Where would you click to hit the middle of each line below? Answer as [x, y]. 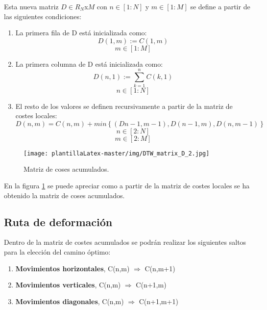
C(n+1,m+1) [158, 301]
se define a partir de [220, 6]
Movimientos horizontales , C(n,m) [73, 268]
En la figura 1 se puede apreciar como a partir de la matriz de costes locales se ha [127, 185]
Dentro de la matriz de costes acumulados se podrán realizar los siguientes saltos [125, 242]
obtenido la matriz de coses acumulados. [64, 195]
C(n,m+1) [160, 268]
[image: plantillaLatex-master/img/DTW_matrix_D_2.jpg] [117, 153]
